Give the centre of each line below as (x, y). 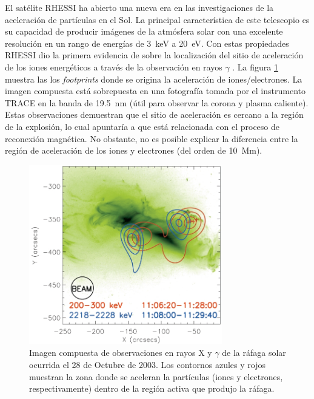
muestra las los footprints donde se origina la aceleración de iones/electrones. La (154, 79)
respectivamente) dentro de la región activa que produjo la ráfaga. (152, 388)
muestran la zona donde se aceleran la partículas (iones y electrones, (156, 376)
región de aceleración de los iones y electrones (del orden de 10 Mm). (134, 150)
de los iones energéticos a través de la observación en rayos (114, 66)
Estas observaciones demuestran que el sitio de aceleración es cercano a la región (154, 114)
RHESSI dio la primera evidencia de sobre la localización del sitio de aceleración (154, 55)
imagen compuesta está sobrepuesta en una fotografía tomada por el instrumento (155, 91)
